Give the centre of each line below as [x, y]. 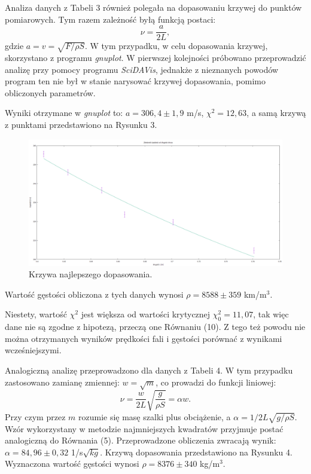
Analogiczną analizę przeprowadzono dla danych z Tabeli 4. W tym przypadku [149, 370]
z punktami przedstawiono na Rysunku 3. [81, 124]
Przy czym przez [35, 416]
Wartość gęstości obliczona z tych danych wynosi [94, 294]
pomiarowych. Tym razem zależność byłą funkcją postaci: [110, 19]
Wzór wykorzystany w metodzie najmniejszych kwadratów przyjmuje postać [144, 428]
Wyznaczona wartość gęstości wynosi [72, 464]
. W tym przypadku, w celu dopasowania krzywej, [176, 46]
